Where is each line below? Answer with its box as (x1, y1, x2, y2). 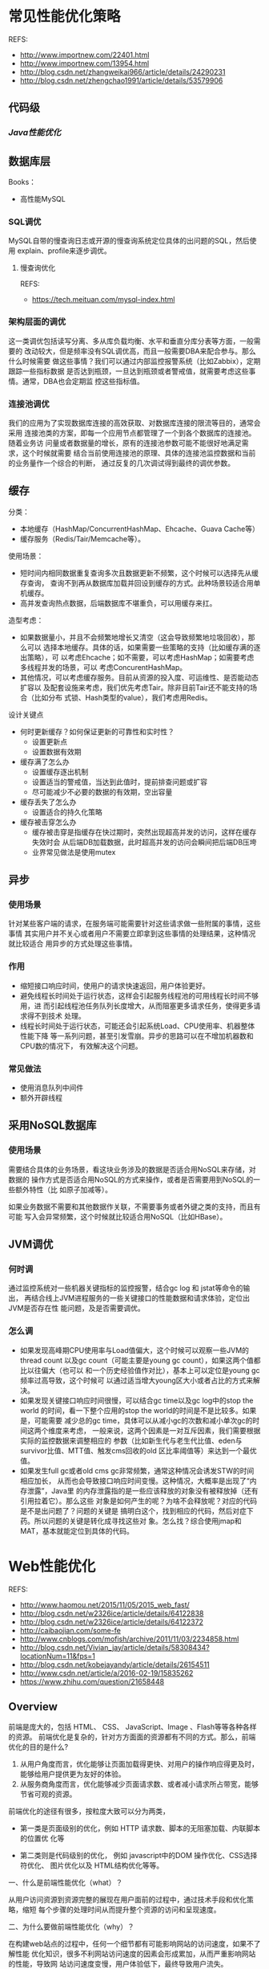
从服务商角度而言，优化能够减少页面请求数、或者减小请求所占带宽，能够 (19, 1779, 259, 1789)
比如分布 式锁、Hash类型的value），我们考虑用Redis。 (34, 692, 212, 702)
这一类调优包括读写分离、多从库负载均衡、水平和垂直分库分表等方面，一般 (8, 336, 254, 345)
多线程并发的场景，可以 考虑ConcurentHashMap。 (19, 662, 187, 672)
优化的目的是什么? (8, 1742, 69, 1752)
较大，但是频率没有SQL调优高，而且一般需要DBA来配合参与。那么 (38, 346, 256, 356)
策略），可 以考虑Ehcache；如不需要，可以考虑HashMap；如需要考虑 (26, 652, 255, 662)
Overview (8, 1700, 58, 1714)
